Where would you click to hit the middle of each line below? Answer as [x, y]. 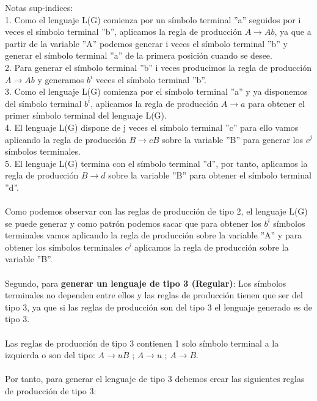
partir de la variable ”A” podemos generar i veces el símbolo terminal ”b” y [146, 43]
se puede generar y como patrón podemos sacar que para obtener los [133, 223]
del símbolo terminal [43, 103]
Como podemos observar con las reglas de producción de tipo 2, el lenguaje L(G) [156, 211]
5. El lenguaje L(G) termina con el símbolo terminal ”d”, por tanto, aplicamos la [156, 163]
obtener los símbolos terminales [64, 247]
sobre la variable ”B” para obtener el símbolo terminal [210, 175]
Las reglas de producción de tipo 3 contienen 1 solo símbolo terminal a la [142, 343]
